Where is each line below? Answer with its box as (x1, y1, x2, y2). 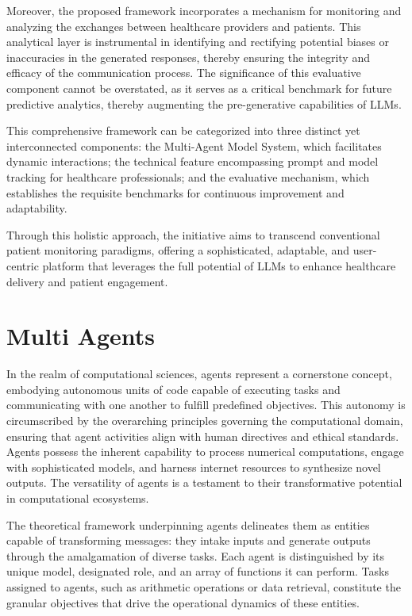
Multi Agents (6, 319, 155, 352)
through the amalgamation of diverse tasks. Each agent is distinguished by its (6, 547, 385, 564)
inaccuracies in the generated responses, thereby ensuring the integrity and (6, 48, 370, 65)
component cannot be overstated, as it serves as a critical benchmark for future (6, 79, 392, 96)
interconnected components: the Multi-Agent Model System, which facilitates (6, 137, 382, 154)
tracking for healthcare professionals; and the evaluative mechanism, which (6, 168, 370, 185)
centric (6, 257, 39, 274)
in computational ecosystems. (6, 489, 149, 506)
